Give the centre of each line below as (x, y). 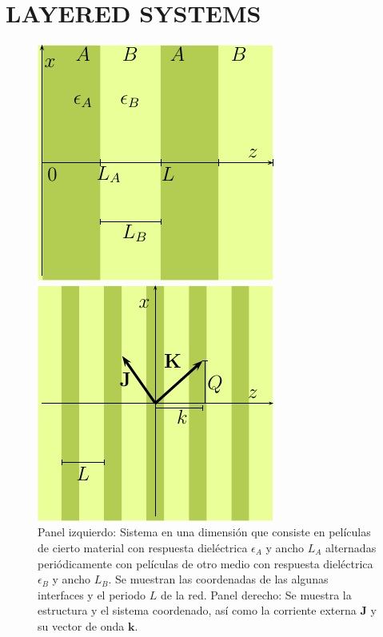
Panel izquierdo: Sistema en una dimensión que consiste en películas (204, 532)
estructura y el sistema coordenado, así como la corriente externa (197, 610)
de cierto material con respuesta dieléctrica (143, 547)
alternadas (351, 547)
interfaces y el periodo (92, 594)
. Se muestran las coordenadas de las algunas (218, 579)
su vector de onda (81, 625)
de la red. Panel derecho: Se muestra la (256, 594)
